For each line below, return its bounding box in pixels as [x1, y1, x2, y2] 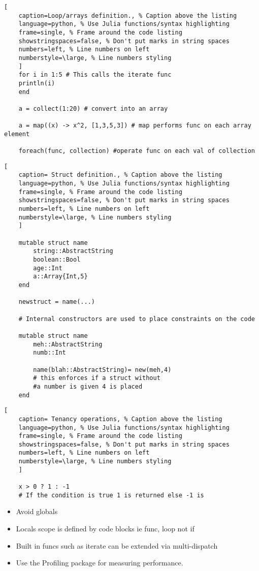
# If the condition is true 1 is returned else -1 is [18, 491, 204, 499]
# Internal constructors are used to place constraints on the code [18, 315, 255, 323]
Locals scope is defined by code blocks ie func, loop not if [16, 523, 195, 533]
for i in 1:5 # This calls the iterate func [18, 71, 172, 79]
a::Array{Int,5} [33, 273, 88, 280]
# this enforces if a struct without [33, 374, 160, 382]
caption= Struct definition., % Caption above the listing [18, 171, 222, 179]
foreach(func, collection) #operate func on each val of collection [18, 147, 255, 155]
